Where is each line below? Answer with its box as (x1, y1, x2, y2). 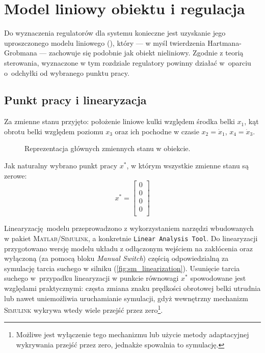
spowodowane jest (190, 273, 246, 283)
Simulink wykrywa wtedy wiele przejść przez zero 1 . (4, 303, 163, 315)
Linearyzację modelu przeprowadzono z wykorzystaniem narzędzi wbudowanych (4, 223, 254, 233)
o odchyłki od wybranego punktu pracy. (4, 67, 129, 78)
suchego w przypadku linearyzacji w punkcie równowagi (4, 273, 179, 283)
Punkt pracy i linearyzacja (4, 92, 147, 108)
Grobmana (4, 47, 37, 58)
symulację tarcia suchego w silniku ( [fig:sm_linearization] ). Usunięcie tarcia (4, 262, 240, 273)
